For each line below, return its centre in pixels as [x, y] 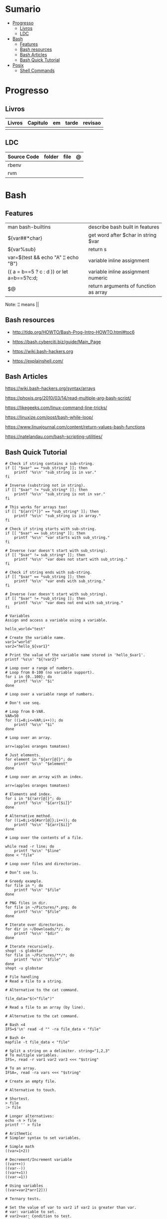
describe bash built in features [124, 227]
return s [97, 249]
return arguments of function [122, 286]
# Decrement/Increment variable [39, 1160]
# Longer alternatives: [30, 1116]
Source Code [23, 157]
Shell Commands [37, 70]
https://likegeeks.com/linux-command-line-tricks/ [56, 408]
